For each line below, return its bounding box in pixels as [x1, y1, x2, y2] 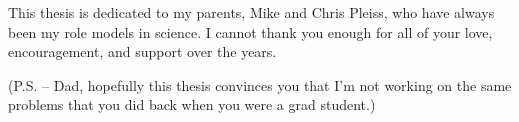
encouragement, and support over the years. [8, 41, 277, 62]
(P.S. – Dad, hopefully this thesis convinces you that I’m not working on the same [8, 74, 512, 95]
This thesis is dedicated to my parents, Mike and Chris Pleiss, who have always [8, 2, 495, 22]
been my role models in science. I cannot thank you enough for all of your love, [8, 21, 493, 42]
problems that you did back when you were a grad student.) [8, 94, 376, 115]
